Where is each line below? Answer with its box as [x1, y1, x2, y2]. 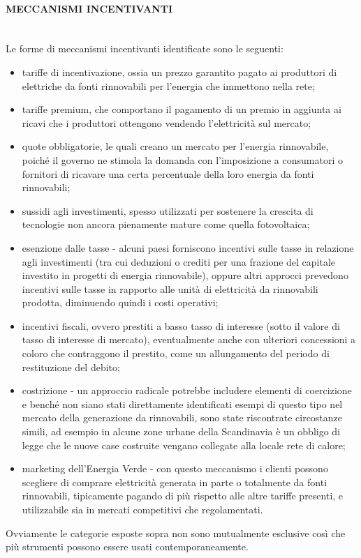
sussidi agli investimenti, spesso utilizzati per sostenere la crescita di [22, 203, 314, 218]
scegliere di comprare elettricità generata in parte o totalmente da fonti [22, 474, 327, 489]
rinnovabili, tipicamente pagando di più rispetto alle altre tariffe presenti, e [22, 488, 344, 503]
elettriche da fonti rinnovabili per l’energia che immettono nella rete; [22, 78, 315, 93]
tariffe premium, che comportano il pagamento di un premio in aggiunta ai [22, 102, 341, 116]
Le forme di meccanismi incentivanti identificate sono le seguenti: [6, 41, 283, 56]
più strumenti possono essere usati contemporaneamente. [6, 539, 249, 554]
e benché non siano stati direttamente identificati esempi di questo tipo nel [22, 396, 343, 411]
